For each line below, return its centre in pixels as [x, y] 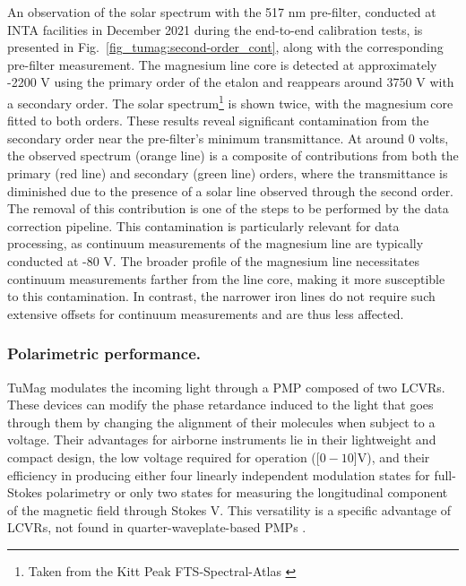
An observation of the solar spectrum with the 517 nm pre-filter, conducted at [222, 12]
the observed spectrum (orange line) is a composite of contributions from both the [233, 155]
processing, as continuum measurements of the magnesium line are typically [216, 243]
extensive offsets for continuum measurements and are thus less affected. [206, 313]
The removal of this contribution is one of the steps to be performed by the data [228, 208]
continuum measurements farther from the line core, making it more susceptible [226, 278]
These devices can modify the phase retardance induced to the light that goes [220, 405]
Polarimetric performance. [104, 353]
